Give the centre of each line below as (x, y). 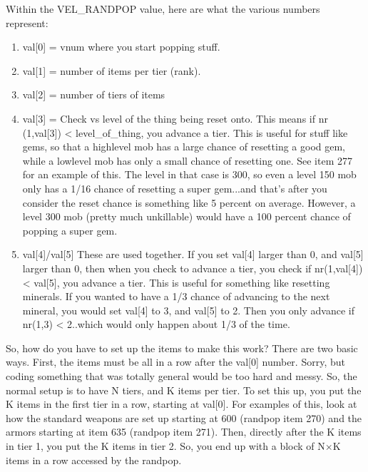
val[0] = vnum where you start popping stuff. (121, 47)
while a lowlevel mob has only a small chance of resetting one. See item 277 (187, 160)
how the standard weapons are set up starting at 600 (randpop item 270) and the (184, 417)
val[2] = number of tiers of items (94, 94)
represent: (27, 22)
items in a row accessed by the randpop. (94, 460)
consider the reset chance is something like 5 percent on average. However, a (189, 202)
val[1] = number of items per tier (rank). (112, 70)
